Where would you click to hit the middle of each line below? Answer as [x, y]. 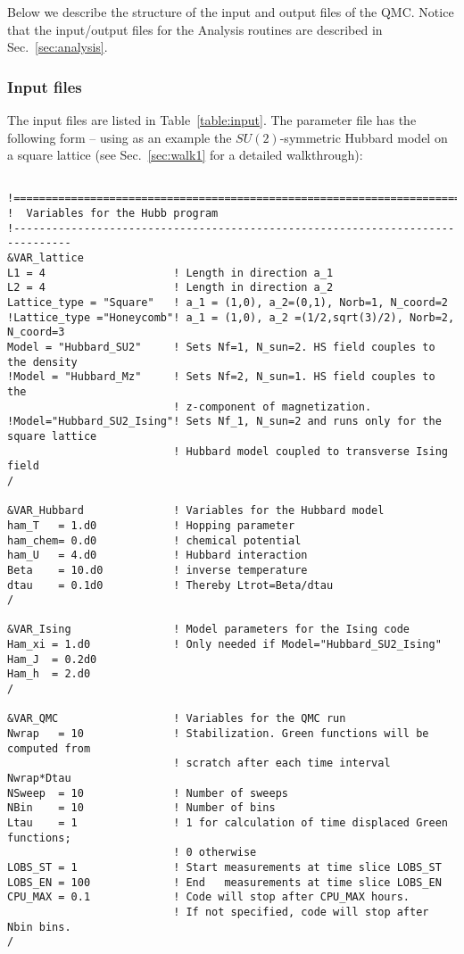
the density [42, 362]
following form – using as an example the [120, 137]
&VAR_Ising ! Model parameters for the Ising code [209, 630]
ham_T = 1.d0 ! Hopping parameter [151, 525]
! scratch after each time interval [282, 763]
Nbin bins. [39, 927]
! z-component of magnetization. [273, 406]
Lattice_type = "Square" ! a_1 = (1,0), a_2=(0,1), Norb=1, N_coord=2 [228, 303]
